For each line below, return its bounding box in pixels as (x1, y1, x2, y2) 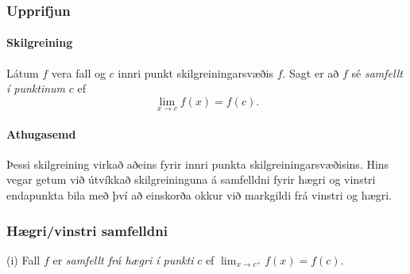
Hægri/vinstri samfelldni (6, 220, 168, 240)
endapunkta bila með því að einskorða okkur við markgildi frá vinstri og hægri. (6, 187, 393, 204)
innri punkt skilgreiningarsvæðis (118, 64, 273, 81)
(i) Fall (6, 251, 41, 268)
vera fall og (51, 64, 106, 81)
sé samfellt (351, 64, 403, 81)
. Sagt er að (282, 64, 339, 81)
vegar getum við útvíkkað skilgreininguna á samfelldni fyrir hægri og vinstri (6, 171, 376, 188)
